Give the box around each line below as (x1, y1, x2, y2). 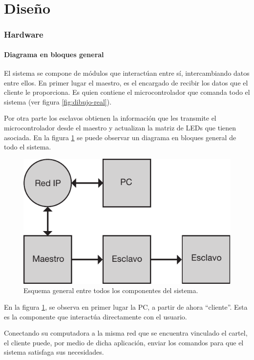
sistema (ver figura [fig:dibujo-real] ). (4, 96, 112, 106)
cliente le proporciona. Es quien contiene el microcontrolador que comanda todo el (4, 87, 250, 97)
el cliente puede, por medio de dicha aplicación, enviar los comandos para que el (4, 337, 244, 347)
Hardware (4, 28, 43, 41)
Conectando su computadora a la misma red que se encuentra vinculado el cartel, (4, 328, 248, 338)
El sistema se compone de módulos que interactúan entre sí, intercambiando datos (4, 68, 250, 78)
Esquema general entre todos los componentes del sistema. (23, 285, 198, 296)
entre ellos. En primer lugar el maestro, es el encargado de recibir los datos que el (4, 77, 248, 87)
